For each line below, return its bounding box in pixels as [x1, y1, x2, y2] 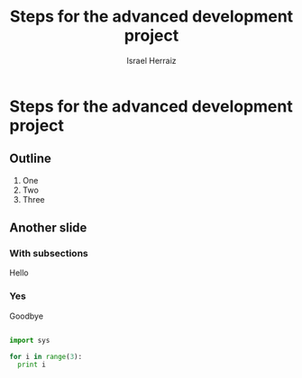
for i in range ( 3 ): [9, 352, 83, 361]
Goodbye [9, 310, 43, 321]
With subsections [9, 247, 88, 260]
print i [17, 360, 47, 370]
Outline [9, 151, 51, 166]
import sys [9, 336, 50, 345]
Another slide [9, 220, 87, 236]
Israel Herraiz [125, 55, 178, 66]
